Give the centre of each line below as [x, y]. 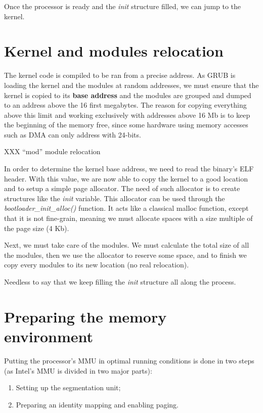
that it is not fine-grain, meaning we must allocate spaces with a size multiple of [128, 218]
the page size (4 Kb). [37, 228]
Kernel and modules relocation [114, 51]
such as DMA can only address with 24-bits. [73, 134]
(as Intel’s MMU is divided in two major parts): [78, 370]
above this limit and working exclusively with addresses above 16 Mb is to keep [127, 114]
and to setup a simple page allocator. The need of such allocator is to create [122, 188]
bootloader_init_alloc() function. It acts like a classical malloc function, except [126, 208]
